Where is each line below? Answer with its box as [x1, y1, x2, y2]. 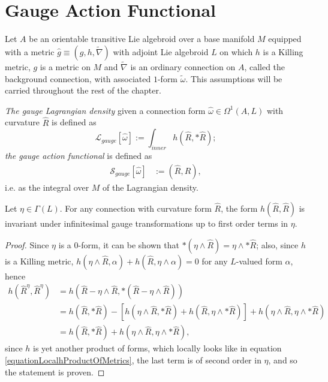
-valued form [236, 254, 282, 267]
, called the [244, 60, 285, 73]
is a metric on [40, 60, 91, 73]
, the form [221, 202, 258, 215]
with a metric [5, 45, 55, 58]
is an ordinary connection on [130, 60, 236, 73]
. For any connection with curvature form [59, 202, 212, 215]
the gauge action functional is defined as [5, 149, 152, 161]
